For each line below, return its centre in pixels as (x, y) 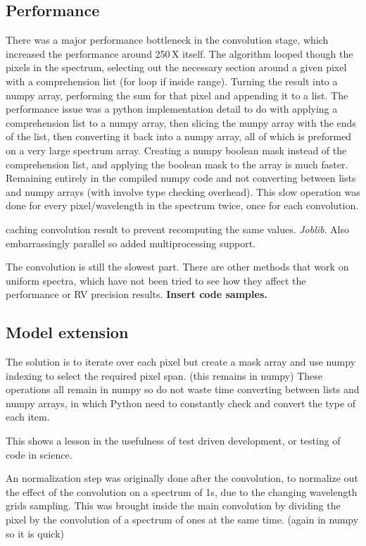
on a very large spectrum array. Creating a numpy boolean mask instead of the (176, 150)
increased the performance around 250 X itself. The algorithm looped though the (179, 53)
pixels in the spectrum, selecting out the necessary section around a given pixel (176, 67)
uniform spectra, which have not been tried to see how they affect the (156, 280)
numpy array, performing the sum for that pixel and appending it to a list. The (177, 95)
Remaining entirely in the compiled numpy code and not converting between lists (181, 178)
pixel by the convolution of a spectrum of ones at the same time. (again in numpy (182, 520)
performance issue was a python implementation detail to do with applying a (172, 109)
